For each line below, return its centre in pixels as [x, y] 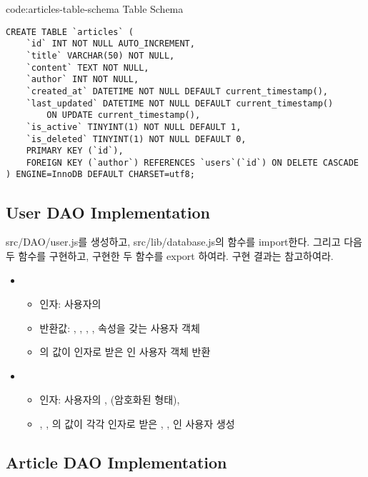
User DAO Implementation [108, 212]
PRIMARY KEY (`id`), [75, 151]
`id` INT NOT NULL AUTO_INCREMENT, [110, 44]
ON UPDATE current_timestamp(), [124, 115]
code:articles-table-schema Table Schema [95, 9]
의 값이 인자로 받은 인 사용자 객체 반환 [125, 352]
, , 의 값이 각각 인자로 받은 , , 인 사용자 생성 [137, 424]
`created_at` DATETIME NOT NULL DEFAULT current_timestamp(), [177, 91]
